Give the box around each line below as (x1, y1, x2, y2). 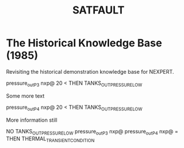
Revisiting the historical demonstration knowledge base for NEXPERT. (6, 68, 175, 75)
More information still (6, 116, 57, 123)
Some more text (6, 92, 45, 99)
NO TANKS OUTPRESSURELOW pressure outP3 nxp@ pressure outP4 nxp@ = (6, 128, 179, 136)
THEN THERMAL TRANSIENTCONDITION (6, 135, 95, 144)
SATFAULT (72, 4, 125, 17)
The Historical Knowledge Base (6, 36, 162, 50)
